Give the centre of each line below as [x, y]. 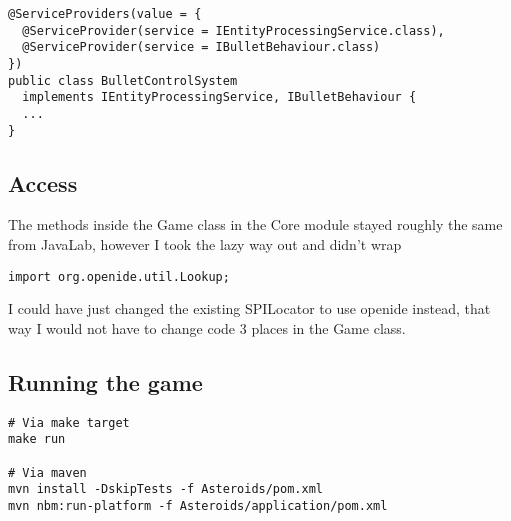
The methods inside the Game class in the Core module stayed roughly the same [255, 224]
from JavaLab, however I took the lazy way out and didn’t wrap [205, 244]
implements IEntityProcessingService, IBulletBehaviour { [219, 97]
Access [43, 182]
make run [37, 439]
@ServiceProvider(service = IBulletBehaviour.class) [201, 47]
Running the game [105, 381]
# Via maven [47, 472]
